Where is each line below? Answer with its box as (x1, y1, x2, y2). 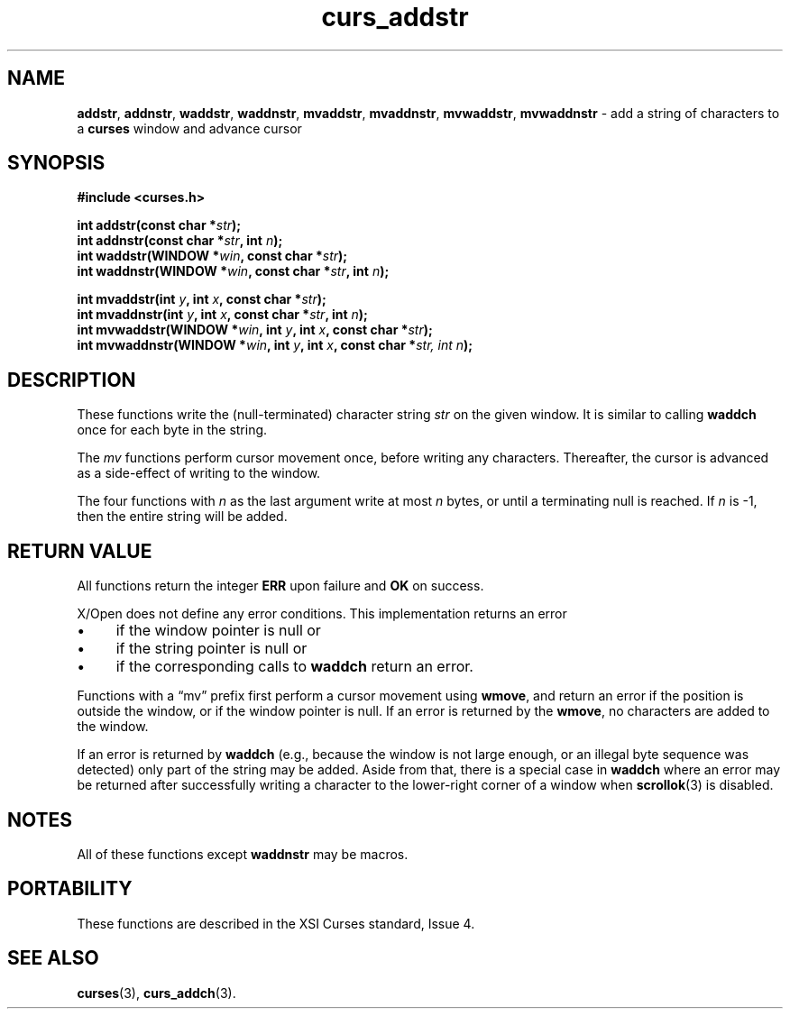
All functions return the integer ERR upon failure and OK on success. (77, 578, 484, 594)
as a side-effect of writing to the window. (77, 465, 321, 481)
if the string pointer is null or (115, 639, 308, 658)
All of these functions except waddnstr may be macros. (77, 846, 409, 862)
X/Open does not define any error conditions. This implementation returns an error (77, 606, 567, 622)
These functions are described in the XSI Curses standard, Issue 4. (77, 915, 475, 931)
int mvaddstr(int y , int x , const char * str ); (77, 291, 326, 307)
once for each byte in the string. (77, 422, 268, 438)
